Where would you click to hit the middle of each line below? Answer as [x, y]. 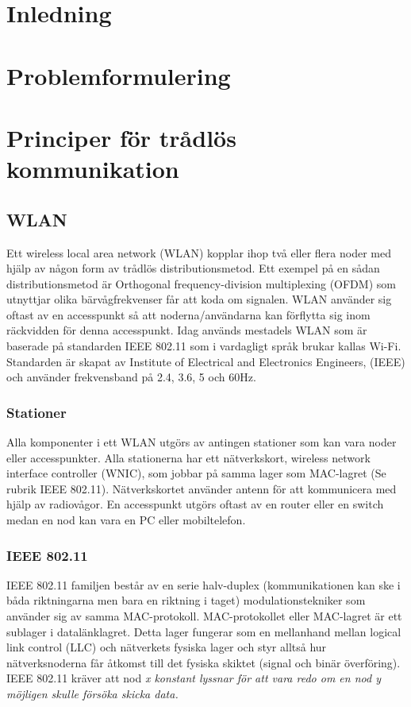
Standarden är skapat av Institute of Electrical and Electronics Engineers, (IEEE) [206, 361]
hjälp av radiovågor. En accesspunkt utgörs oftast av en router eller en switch [195, 504]
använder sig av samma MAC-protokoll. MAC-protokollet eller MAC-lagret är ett [204, 616]
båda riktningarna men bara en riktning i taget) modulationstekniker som [186, 600]
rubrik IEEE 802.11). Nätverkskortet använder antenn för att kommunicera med [202, 488]
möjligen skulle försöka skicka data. [92, 694]
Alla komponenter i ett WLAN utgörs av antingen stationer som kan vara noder [202, 442]
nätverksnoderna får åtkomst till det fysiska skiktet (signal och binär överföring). [204, 662]
